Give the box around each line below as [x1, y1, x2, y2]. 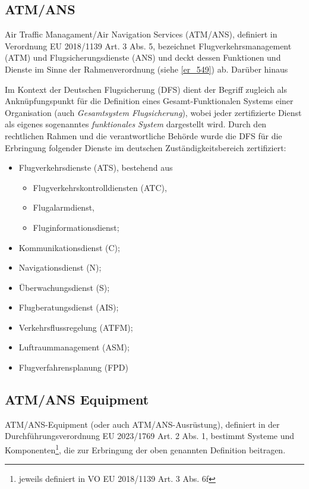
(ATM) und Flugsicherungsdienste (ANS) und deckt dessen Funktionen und [5, 51, 281, 64]
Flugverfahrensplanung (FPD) [18, 361, 128, 374]
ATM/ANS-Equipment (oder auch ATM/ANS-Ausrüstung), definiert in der [5, 418, 280, 430]
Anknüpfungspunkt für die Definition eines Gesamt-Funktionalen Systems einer [5, 95, 294, 107]
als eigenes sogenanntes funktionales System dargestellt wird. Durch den [5, 118, 267, 130]
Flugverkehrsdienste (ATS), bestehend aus [18, 161, 173, 174]
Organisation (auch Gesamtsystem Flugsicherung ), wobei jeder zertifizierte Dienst [5, 106, 302, 118]
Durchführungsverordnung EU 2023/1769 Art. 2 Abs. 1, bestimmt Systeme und [5, 430, 295, 442]
